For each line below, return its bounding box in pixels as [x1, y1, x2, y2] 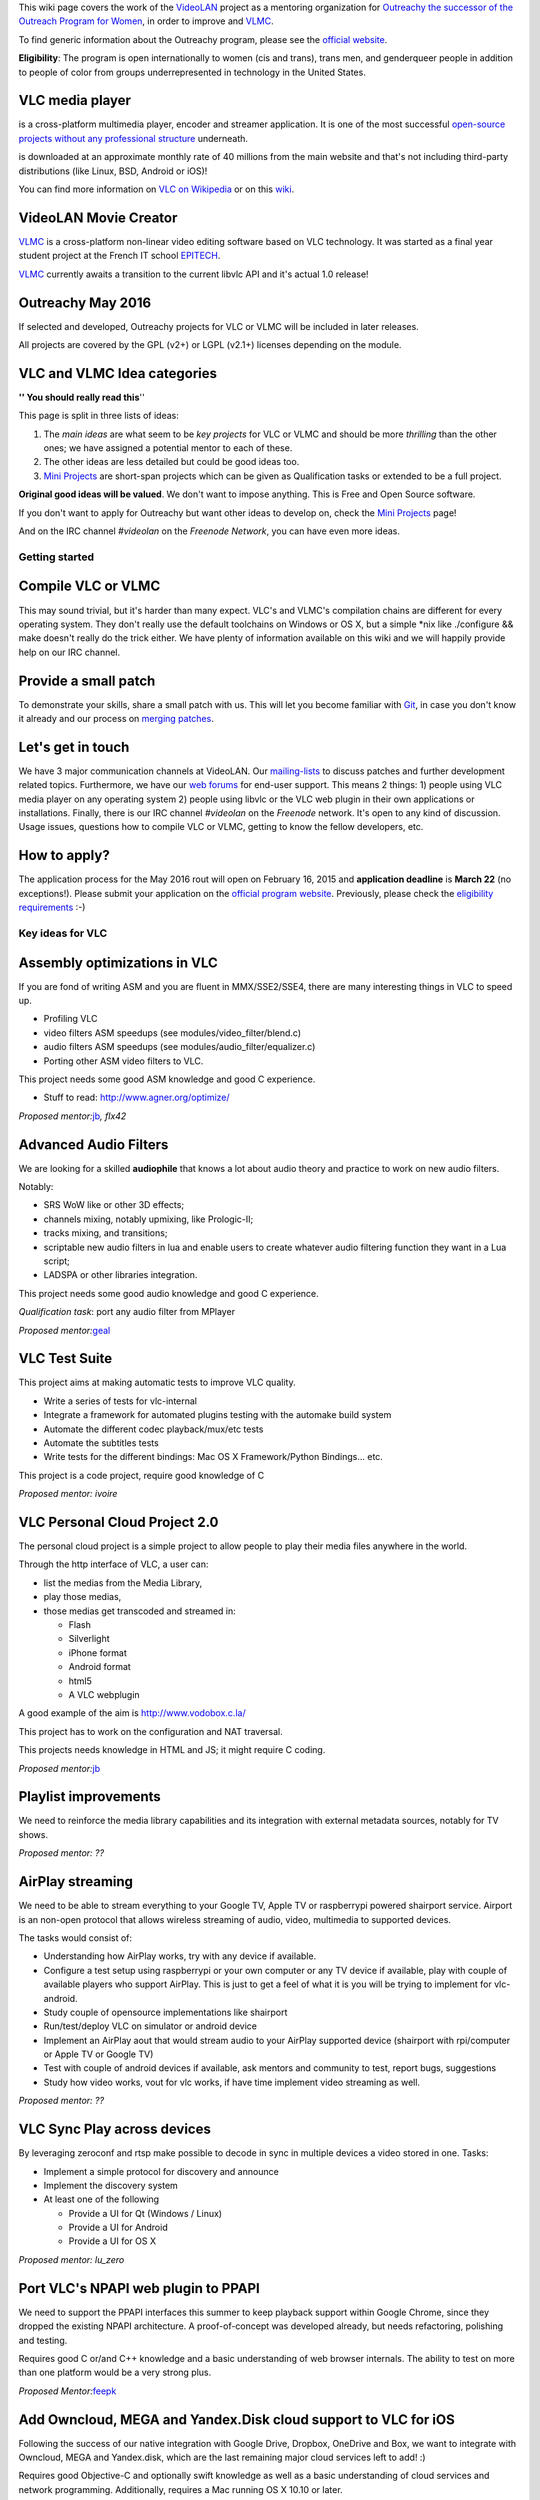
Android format [68, 1661, 132, 1673]
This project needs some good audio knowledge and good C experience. [18, 1287, 319, 1299]
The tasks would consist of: [18, 1931, 133, 1944]
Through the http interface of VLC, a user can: [18, 1558, 209, 1570]
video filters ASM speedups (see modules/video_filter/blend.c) [43, 1026, 302, 1039]
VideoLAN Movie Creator [18, 209, 178, 226]
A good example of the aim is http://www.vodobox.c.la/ [18, 1707, 246, 1719]
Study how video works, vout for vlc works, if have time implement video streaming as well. [43, 2076, 420, 2088]
